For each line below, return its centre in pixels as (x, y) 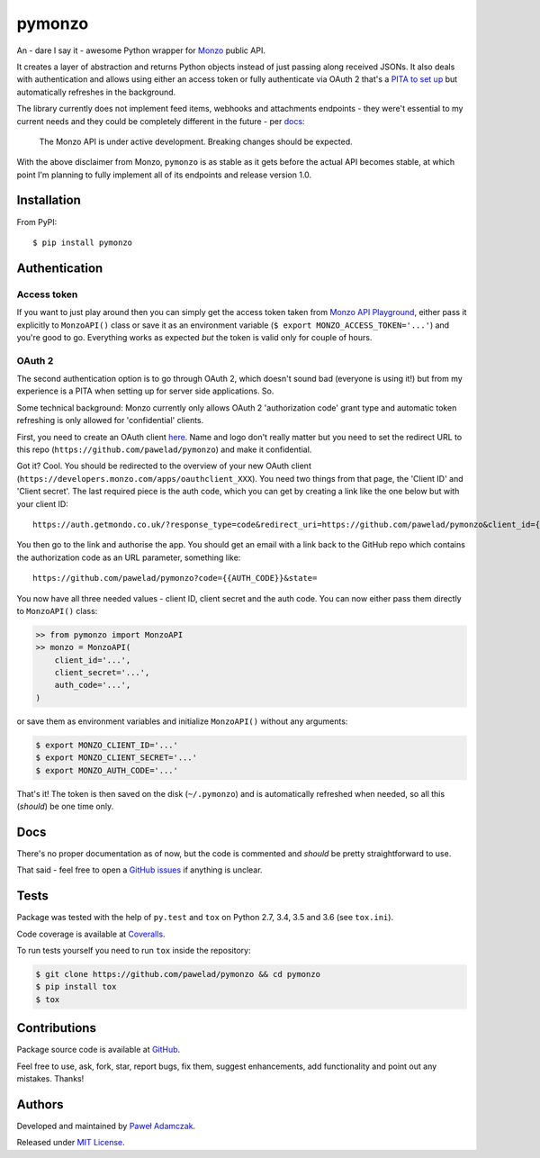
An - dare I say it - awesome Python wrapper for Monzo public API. (141, 50)
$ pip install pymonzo (83, 242)
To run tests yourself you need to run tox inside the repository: (134, 950)
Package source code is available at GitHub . (99, 1050)
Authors (40, 1104)
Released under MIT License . (71, 1143)
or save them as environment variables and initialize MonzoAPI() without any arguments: (182, 721)
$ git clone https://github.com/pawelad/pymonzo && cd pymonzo (178, 974)
